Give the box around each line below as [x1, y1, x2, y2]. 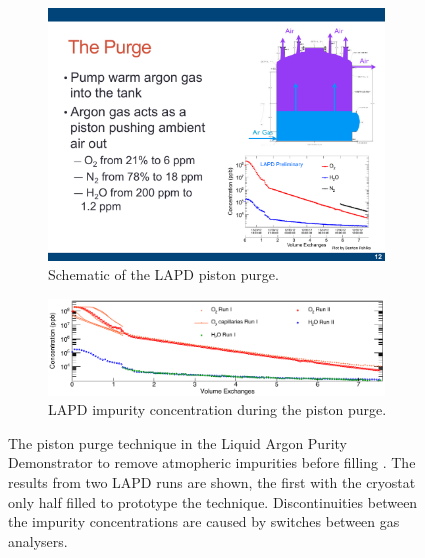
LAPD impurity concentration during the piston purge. [48, 399, 387, 420]
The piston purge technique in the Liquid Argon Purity [8, 432, 347, 453]
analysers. [8, 530, 68, 551]
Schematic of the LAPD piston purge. [48, 264, 279, 285]
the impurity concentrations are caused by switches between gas [8, 511, 400, 532]
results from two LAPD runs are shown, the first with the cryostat [8, 472, 416, 493]
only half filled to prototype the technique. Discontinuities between [8, 491, 418, 512]
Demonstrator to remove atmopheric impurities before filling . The [8, 452, 416, 473]
